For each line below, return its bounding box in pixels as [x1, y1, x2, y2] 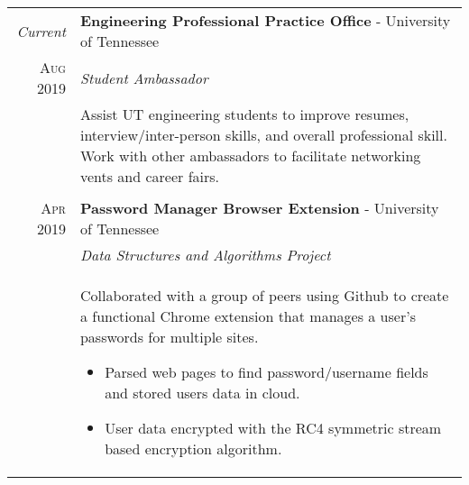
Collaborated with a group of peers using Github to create [79, 285, 449, 306]
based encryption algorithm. [105, 438, 282, 459]
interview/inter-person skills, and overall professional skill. [79, 124, 447, 145]
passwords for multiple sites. [79, 326, 259, 347]
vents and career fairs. [79, 166, 220, 187]
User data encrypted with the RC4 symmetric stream [105, 417, 442, 438]
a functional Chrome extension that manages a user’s [79, 306, 416, 326]
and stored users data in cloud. [105, 382, 300, 403]
